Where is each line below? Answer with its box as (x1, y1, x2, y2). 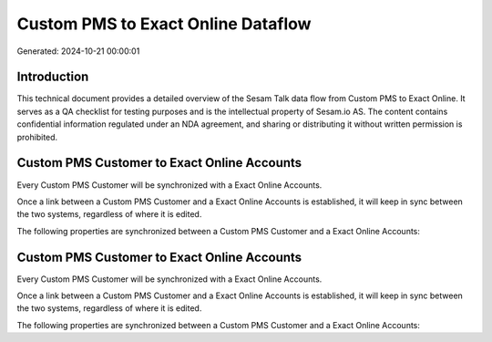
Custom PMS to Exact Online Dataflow (16, 14, 312, 34)
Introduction (16, 69, 89, 85)
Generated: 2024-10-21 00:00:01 (16, 46, 140, 57)
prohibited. (16, 131, 58, 142)
